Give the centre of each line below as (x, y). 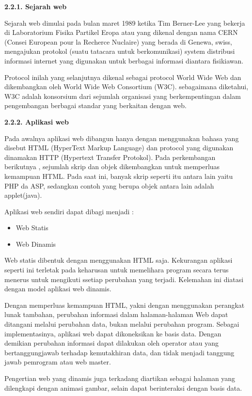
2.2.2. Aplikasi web (37, 121)
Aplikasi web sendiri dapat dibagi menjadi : (69, 211)
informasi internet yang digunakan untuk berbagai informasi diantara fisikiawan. (124, 60)
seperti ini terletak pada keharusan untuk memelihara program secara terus (117, 270)
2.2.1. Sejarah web (36, 6)
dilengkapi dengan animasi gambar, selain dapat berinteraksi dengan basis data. (123, 388)
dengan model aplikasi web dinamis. (58, 289)
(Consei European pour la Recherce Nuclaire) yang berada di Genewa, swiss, (118, 41)
